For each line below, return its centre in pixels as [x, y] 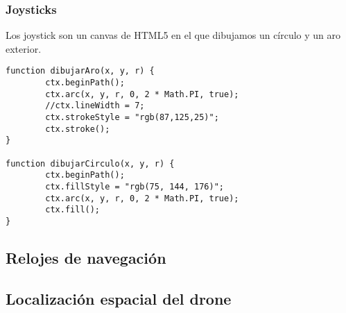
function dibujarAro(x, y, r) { [80, 71]
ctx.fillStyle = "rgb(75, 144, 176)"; [135, 186]
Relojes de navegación [86, 257]
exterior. [24, 48]
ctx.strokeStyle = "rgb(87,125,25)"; [132, 118]
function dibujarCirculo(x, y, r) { [90, 163]
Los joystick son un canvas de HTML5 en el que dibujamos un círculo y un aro [173, 35]
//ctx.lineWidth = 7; [95, 106]
